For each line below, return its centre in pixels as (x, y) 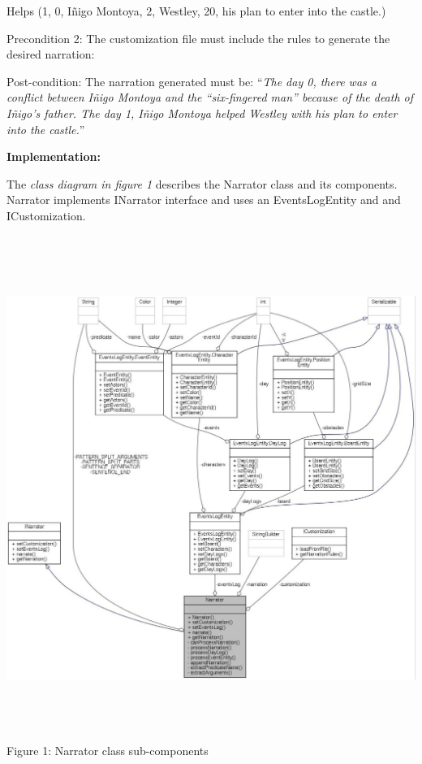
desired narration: (51, 54)
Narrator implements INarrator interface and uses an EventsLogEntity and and (204, 200)
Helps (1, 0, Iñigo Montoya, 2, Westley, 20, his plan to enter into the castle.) (196, 11)
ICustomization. (46, 215)
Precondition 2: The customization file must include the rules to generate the (198, 38)
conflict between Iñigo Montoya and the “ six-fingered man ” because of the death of (210, 97)
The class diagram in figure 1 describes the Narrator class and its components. (202, 183)
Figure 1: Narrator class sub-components (108, 751)
